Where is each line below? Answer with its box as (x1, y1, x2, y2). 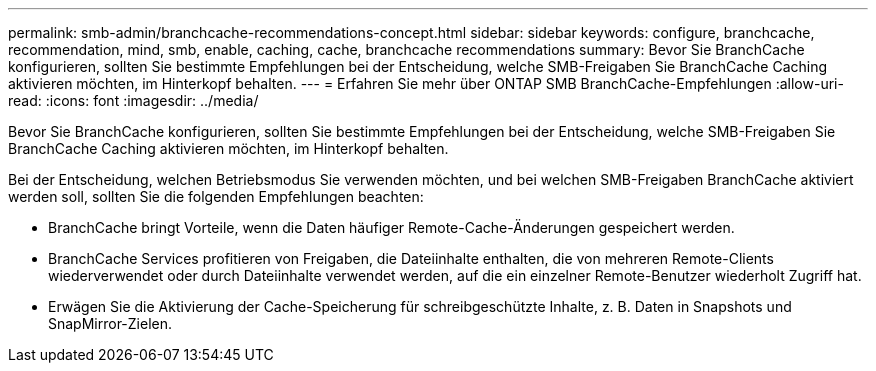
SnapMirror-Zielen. (48, 315, 173, 332)
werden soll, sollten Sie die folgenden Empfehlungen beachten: (8, 188, 424, 205)
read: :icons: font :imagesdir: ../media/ (8, 92, 259, 109)
